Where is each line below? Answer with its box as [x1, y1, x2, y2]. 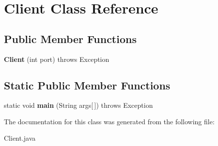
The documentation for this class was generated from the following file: [4, 116, 215, 126]
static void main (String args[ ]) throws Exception [4, 100, 153, 110]
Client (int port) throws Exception [4, 54, 109, 64]
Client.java [4, 132, 36, 143]
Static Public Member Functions [4, 77, 171, 92]
